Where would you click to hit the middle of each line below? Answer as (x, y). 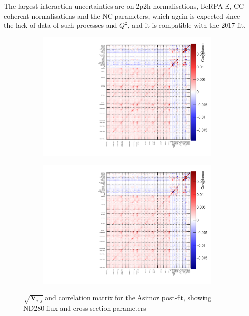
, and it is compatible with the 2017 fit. (186, 25)
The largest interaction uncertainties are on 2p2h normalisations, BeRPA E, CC (124, 6)
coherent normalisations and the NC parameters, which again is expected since (122, 15)
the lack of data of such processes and (61, 25)
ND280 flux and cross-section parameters (85, 307)
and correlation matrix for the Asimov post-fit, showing (128, 298)
